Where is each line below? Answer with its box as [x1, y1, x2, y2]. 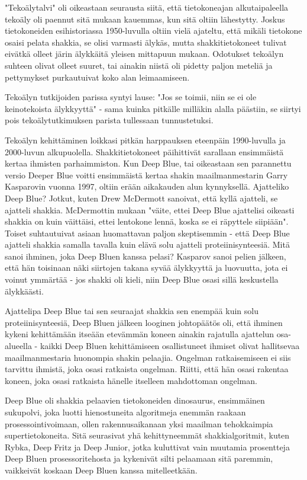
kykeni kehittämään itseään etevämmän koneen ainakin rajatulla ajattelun [5, 328, 274, 340]
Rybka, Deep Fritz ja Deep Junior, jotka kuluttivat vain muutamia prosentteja [5, 440, 290, 453]
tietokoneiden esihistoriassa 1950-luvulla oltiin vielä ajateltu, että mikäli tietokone [5, 24, 302, 37]
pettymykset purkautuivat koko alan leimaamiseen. [5, 71, 190, 83]
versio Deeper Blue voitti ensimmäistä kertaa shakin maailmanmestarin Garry [5, 168, 288, 181]
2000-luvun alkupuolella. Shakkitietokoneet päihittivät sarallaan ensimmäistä [5, 145, 284, 158]
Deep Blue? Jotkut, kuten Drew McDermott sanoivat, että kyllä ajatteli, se [5, 191, 278, 204]
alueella [5, 340, 32, 352]
